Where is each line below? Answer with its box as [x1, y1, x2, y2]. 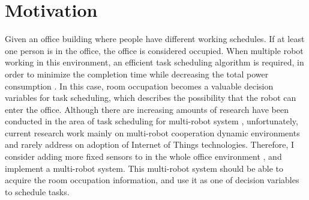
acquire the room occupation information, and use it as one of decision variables [5, 174, 299, 186]
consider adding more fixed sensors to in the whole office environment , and [5, 150, 282, 163]
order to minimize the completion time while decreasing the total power [5, 67, 269, 80]
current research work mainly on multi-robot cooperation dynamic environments [5, 126, 300, 139]
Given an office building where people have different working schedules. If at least [5, 32, 305, 45]
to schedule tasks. [5, 185, 70, 198]
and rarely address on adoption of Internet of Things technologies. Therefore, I [5, 138, 295, 151]
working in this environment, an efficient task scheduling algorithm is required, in [5, 56, 304, 68]
